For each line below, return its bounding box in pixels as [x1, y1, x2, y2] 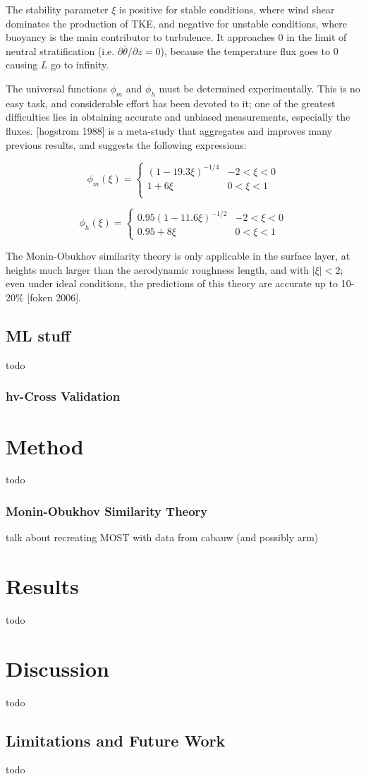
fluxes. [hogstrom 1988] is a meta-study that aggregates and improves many [6, 123, 332, 138]
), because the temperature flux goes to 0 [160, 43, 338, 58]
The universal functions [6, 80, 107, 95]
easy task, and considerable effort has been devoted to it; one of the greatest [6, 95, 336, 110]
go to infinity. [51, 57, 109, 72]
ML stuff [6, 325, 71, 346]
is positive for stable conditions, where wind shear [119, 2, 335, 16]
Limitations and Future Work [6, 729, 226, 751]
